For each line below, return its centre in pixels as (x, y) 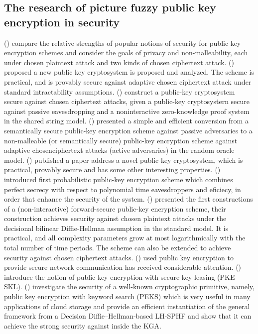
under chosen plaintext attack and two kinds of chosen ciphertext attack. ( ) (119, 62)
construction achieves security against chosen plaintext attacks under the (115, 218)
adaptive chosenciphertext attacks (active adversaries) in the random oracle (119, 150)
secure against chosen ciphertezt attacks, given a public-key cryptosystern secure (127, 101)
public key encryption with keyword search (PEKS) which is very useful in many (127, 296)
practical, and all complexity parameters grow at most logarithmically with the (125, 238)
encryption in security (62, 22)
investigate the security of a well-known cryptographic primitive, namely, (143, 286)
